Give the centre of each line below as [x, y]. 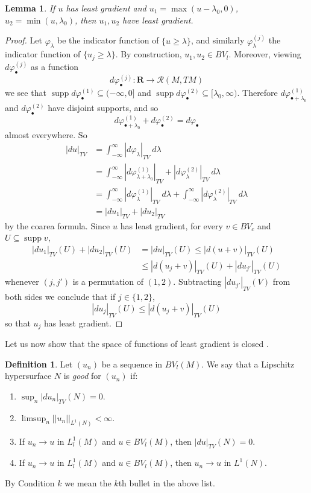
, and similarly [218, 40]
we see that [26, 92]
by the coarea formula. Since [58, 225]
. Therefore [257, 92]
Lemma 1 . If [30, 8]
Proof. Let [24, 40]
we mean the [88, 482]
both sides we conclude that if [60, 297]
